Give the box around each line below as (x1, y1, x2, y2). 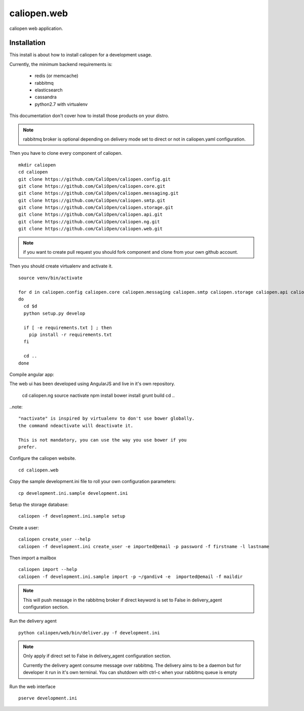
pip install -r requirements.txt (28, 331, 112, 337)
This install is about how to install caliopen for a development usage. (9, 52, 152, 58)
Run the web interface (9, 683, 56, 690)
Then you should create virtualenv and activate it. (9, 263, 113, 269)
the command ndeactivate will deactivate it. (18, 423, 134, 428)
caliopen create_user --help (18, 536, 91, 543)
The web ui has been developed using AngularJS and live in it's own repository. (9, 381, 175, 387)
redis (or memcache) (34, 73, 79, 79)
